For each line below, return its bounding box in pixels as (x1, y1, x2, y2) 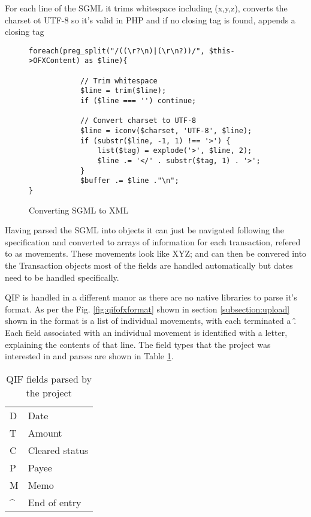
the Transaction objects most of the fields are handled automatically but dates (5, 259, 293, 271)
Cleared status (28, 443, 89, 457)
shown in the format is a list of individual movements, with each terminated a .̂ (5, 314, 297, 327)
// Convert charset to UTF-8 (80, 116, 197, 125)
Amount (28, 425, 62, 440)
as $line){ (84, 56, 128, 65)
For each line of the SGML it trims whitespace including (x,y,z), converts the (5, 2, 288, 14)
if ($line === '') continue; (80, 97, 197, 106)
